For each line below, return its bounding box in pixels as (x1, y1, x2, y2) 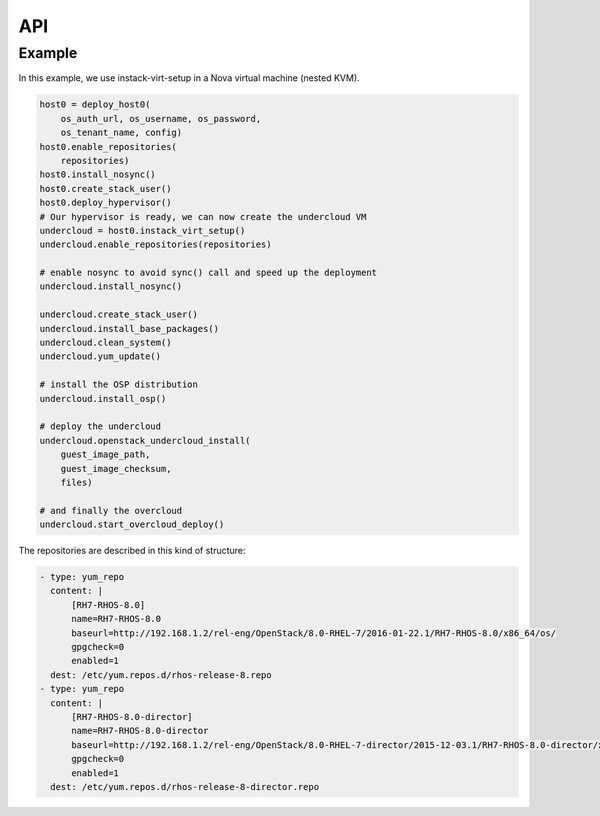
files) (60, 476, 93, 488)
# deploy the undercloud (39, 421, 162, 432)
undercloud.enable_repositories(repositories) (39, 239, 272, 250)
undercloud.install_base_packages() (39, 323, 220, 334)
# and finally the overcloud (39, 505, 183, 516)
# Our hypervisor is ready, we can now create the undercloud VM (39, 211, 367, 222)
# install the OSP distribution (39, 379, 199, 390)
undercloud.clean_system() (39, 337, 172, 349)
